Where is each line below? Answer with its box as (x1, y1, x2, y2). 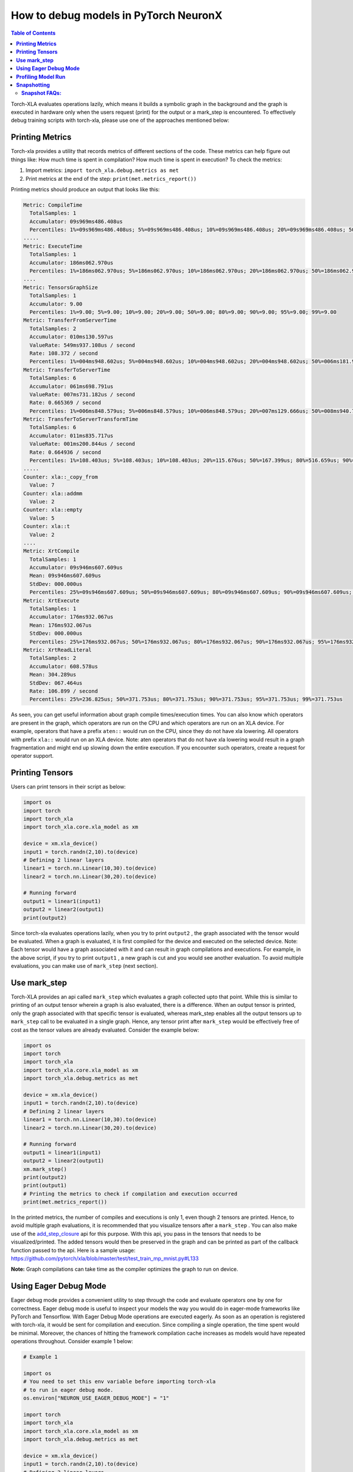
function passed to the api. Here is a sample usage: (11, 1246, 135, 1254)
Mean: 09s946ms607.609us (29, 572, 101, 579)
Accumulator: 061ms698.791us (29, 383, 114, 390)
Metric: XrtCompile (23, 548, 79, 555)
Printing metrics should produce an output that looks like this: (11, 185, 160, 193)
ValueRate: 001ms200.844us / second (29, 440, 135, 447)
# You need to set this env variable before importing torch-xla (23, 1378, 216, 1385)
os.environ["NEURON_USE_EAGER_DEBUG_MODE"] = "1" (23, 1395, 169, 1401)
